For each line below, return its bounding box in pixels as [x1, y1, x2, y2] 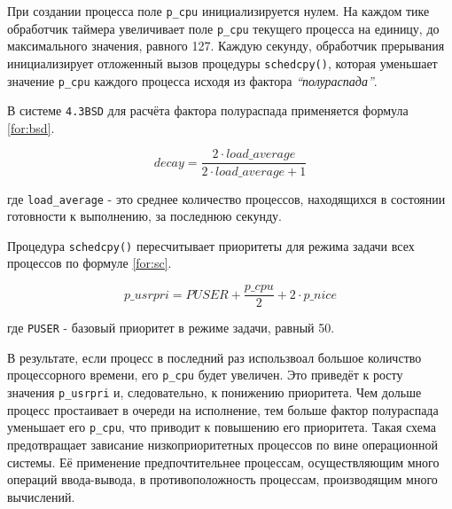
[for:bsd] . [7, 118, 55, 137]
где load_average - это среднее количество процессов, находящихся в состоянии [7, 189, 446, 208]
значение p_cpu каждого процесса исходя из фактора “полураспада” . [7, 71, 378, 90]
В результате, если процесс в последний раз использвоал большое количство [7, 348, 422, 366]
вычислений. [7, 487, 75, 505]
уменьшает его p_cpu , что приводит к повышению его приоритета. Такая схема [7, 418, 436, 436]
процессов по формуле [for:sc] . [7, 254, 172, 272]
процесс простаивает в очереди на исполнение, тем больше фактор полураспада [7, 400, 439, 419]
